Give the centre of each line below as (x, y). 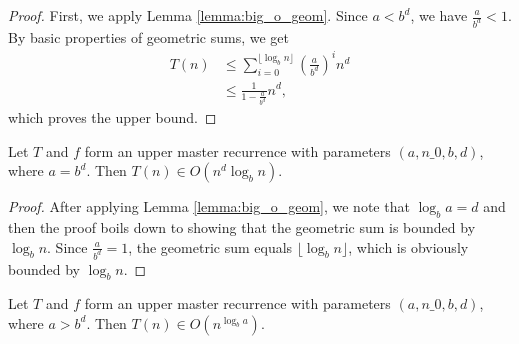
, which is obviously (408, 246)
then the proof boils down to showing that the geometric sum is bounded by (242, 227)
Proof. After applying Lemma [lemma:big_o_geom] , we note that (209, 206)
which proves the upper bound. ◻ (112, 117)
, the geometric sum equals (210, 246)
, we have (439, 15)
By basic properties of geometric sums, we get (148, 36)
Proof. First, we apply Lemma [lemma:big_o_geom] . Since (188, 15)
